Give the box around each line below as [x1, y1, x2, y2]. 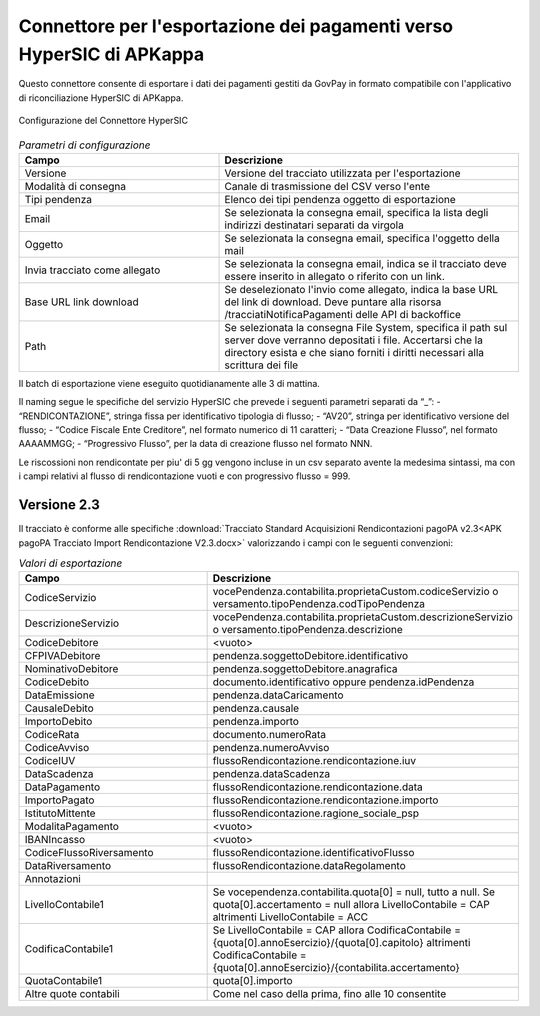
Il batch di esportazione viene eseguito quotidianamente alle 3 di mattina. [18, 377, 320, 389]
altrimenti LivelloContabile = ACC [212, 910, 369, 924]
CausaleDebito [24, 701, 94, 715]
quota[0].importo [212, 974, 294, 988]
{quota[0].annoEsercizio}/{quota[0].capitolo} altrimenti [212, 936, 471, 950]
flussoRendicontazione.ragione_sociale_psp [212, 806, 420, 820]
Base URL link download [24, 295, 139, 309]
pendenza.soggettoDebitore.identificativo [212, 649, 409, 663]
